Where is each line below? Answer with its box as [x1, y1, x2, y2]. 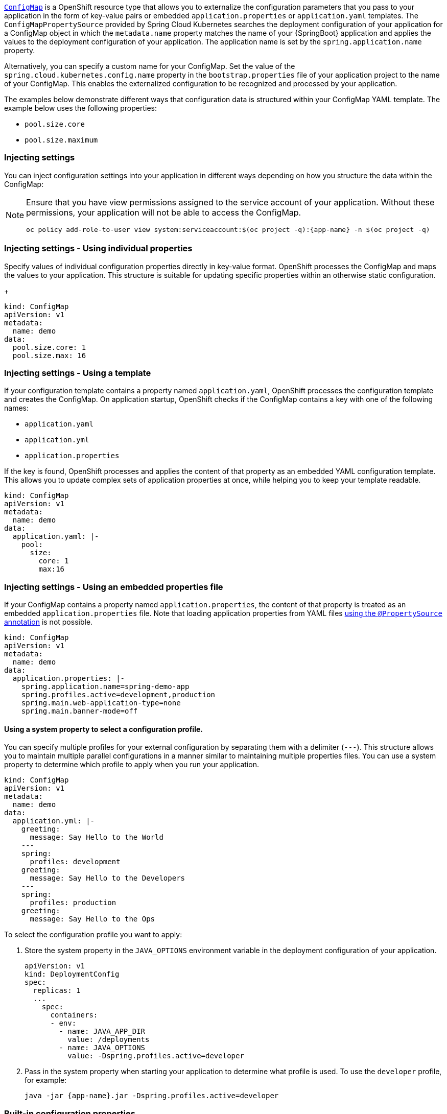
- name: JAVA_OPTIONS [59, 1044, 146, 1052]
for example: [25, 1076, 67, 1085]
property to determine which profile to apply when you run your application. [4, 760, 259, 769]
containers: [50, 1011, 98, 1020]
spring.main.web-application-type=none [21, 699, 181, 707]
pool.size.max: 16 [12, 351, 86, 360]
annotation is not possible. [4, 618, 93, 626]
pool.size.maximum [25, 136, 98, 144]
